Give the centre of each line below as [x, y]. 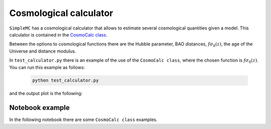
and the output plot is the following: [46, 93]
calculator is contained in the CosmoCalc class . [58, 34]
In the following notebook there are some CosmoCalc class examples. [83, 119]
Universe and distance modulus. [43, 51]
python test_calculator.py [65, 80]
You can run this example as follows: [47, 67]
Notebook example [40, 108]
